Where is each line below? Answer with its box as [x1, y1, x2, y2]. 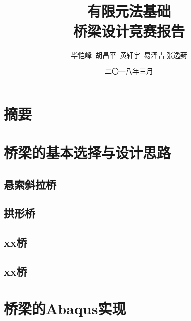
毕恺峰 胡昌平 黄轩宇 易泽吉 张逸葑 [71, 49, 187, 60]
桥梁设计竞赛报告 [73, 20, 185, 41]
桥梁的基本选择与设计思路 [4, 142, 171, 163]
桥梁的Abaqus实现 [4, 298, 126, 318]
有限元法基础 [87, 1, 171, 21]
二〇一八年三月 [105, 66, 153, 76]
